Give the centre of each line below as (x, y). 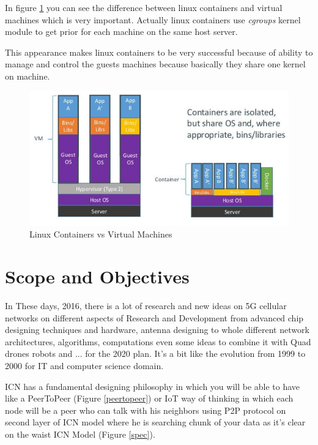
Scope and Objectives (97, 276)
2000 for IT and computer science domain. (84, 366)
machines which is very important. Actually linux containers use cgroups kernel (153, 19)
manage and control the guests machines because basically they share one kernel (155, 64)
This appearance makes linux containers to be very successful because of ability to (159, 52)
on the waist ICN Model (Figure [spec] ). (80, 434)
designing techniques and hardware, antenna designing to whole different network (157, 330)
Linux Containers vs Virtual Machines (101, 234)
